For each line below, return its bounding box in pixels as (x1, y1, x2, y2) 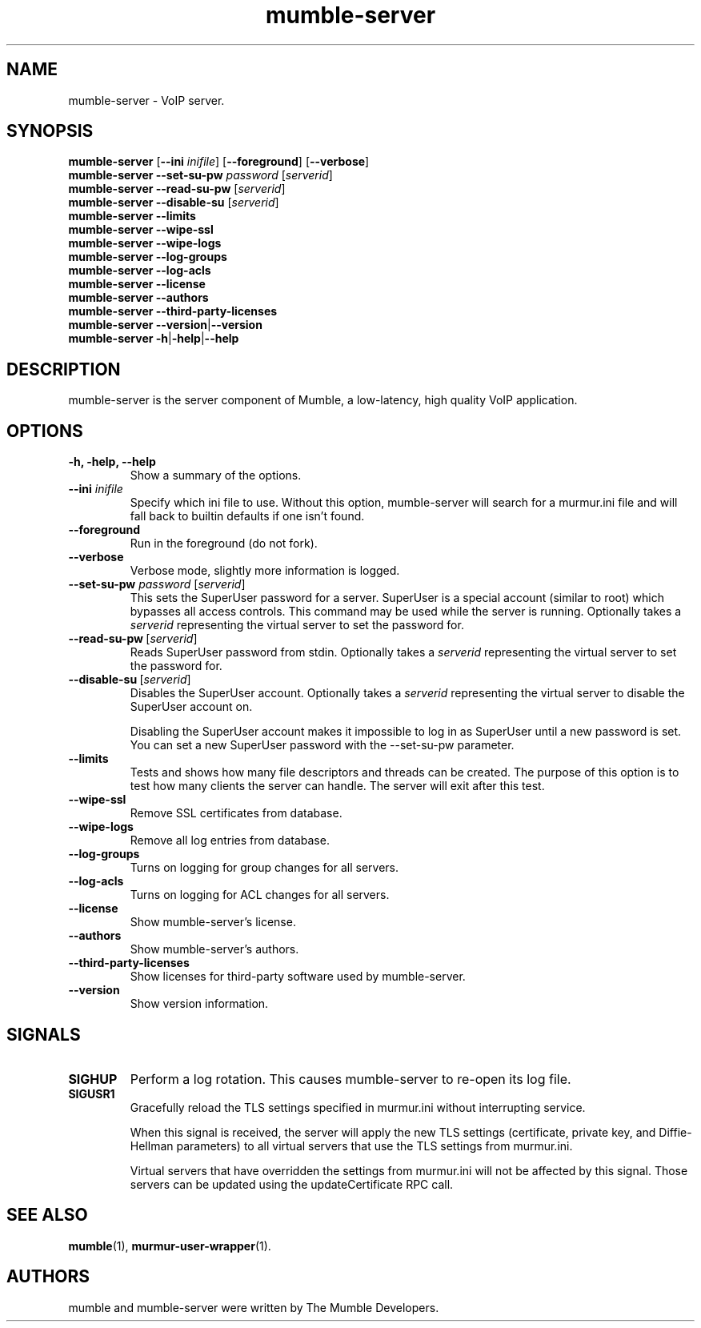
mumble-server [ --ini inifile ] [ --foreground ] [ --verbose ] (68, 154, 370, 169)
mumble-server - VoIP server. (68, 93, 225, 107)
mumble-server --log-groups (68, 250, 227, 264)
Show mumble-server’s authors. (130, 942, 299, 957)
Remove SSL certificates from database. (130, 806, 342, 820)
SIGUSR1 (68, 1086, 115, 1101)
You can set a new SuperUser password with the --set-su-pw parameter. (130, 738, 515, 752)
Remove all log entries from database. (130, 833, 330, 848)
